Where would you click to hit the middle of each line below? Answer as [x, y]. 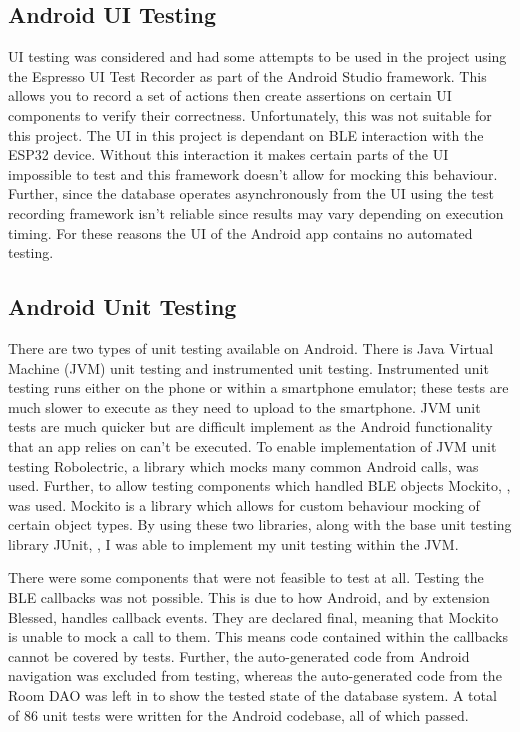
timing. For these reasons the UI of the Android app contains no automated [240, 232]
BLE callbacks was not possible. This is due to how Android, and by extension [249, 597]
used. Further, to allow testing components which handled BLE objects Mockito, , [259, 485]
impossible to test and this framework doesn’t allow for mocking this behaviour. [253, 173]
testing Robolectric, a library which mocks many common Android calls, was [243, 465]
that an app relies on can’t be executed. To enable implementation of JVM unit [252, 445]
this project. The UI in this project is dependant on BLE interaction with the [246, 134]
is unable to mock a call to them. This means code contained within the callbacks [258, 636]
